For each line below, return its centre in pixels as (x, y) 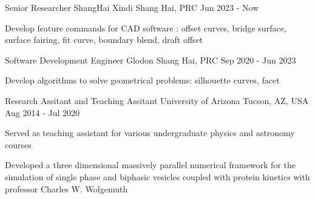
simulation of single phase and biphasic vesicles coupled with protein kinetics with (157, 176)
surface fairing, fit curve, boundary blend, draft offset (104, 40)
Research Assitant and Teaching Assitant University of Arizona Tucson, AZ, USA (157, 100)
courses (18, 144)
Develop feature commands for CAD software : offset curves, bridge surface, (146, 28)
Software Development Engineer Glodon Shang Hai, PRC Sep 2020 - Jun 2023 (151, 60)
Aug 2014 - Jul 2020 (42, 112)
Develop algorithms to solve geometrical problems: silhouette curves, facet (142, 80)
